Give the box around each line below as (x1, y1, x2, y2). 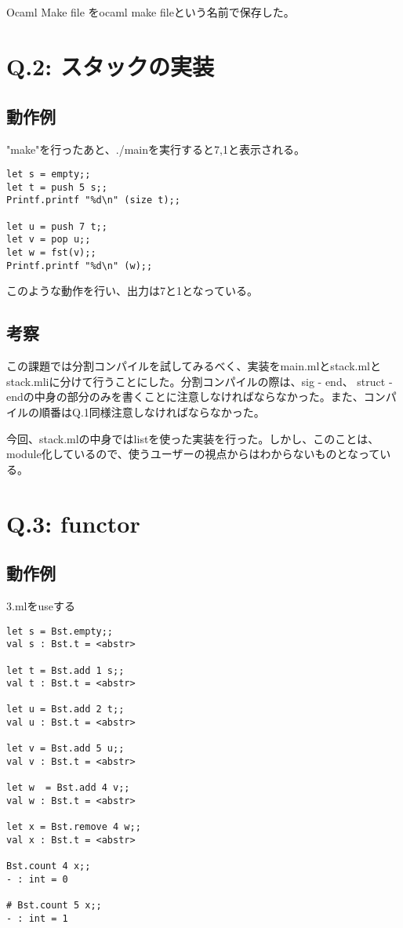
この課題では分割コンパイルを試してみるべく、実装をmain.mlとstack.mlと (6, 358, 381, 374)
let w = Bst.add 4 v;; (6, 782, 130, 794)
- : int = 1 (6, 912, 68, 924)
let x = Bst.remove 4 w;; (6, 821, 141, 833)
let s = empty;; (6, 169, 91, 180)
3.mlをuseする (6, 597, 75, 613)
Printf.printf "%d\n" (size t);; (6, 195, 180, 206)
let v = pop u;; (6, 234, 91, 246)
